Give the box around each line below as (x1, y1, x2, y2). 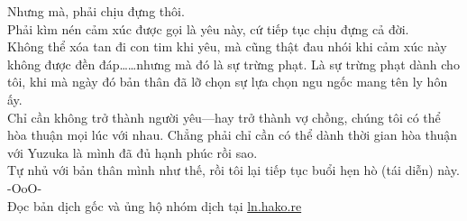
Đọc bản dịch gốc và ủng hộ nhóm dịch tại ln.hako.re (7, 196, 302, 215)
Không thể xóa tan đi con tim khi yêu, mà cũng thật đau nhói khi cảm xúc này (7, 37, 447, 56)
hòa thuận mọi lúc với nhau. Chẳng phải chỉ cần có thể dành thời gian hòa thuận (7, 125, 457, 144)
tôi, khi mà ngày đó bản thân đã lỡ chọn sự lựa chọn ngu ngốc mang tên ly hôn (7, 72, 448, 91)
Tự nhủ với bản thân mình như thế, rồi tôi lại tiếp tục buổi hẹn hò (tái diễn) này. (7, 161, 460, 180)
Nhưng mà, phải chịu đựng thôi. (7, 2, 185, 20)
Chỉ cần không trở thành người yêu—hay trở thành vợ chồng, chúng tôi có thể (7, 107, 441, 126)
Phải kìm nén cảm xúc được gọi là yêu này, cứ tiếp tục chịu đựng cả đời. (7, 19, 409, 38)
